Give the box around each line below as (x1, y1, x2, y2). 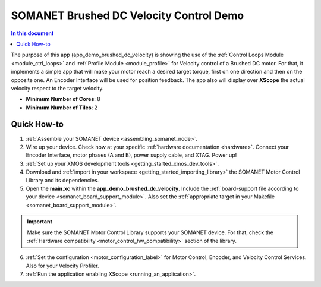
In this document (11, 30, 54, 37)
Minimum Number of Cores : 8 (26, 96, 100, 103)
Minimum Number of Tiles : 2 (26, 104, 98, 111)
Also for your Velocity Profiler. (26, 262, 99, 269)
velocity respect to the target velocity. (11, 84, 104, 92)
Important (27, 218, 53, 225)
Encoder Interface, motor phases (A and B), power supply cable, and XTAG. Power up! (26, 152, 237, 159)
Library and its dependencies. (26, 176, 99, 184)
